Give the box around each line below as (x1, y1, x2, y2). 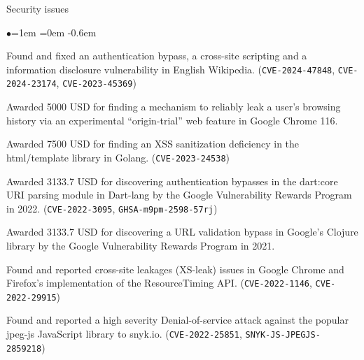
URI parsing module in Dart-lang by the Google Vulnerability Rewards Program (6, 187, 352, 202)
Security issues (6, 1, 69, 15)
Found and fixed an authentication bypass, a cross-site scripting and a (6, 48, 307, 63)
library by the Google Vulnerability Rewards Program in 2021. (6, 238, 275, 252)
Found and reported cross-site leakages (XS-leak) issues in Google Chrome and (6, 261, 344, 276)
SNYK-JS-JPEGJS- (245, 330, 321, 340)
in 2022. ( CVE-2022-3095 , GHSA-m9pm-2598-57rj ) (6, 201, 218, 215)
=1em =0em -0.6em (11, 24, 97, 39)
